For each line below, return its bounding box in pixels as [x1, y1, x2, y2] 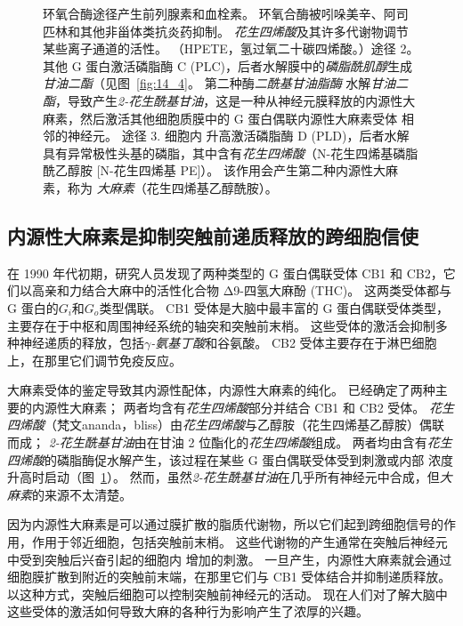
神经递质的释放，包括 [19, 333, 144, 352]
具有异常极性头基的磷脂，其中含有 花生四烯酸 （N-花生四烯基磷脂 [43, 143, 418, 162]
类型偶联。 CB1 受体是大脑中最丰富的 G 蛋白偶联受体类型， [99, 298, 450, 317]
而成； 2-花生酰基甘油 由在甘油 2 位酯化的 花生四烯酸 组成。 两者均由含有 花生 [7, 433, 452, 452]
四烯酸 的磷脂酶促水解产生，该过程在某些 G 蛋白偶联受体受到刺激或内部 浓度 [7, 450, 453, 469]
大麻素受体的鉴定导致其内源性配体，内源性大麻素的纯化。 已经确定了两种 [7, 381, 435, 399]
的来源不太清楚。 [32, 485, 132, 503]
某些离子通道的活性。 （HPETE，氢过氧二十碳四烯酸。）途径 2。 [43, 39, 419, 58]
